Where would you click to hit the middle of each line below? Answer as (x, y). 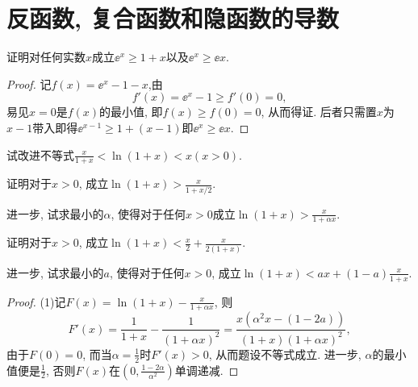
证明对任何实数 (46, 57)
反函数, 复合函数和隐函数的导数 (173, 18)
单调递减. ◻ (207, 370)
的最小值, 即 (131, 112)
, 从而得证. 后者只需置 (319, 112)
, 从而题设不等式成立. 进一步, (285, 354)
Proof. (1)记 (36, 301)
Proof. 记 (29, 83)
